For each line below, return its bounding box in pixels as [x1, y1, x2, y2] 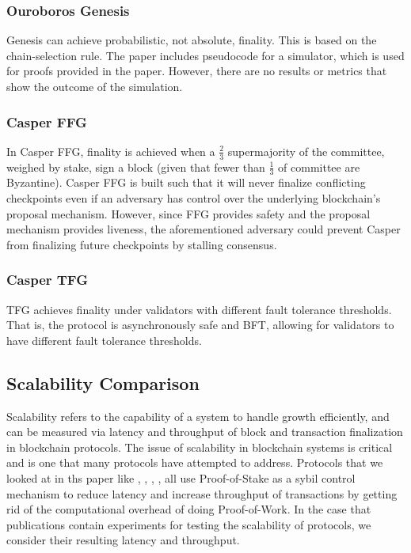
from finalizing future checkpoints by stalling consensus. [6, 236, 277, 252]
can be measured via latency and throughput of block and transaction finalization [6, 423, 403, 440]
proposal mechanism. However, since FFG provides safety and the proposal [6, 205, 371, 222]
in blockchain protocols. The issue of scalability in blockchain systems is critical [6, 438, 393, 455]
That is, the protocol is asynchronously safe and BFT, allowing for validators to [6, 316, 394, 333]
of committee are [278, 158, 360, 175]
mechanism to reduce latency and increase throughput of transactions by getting [6, 485, 398, 502]
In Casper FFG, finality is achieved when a [6, 142, 215, 159]
